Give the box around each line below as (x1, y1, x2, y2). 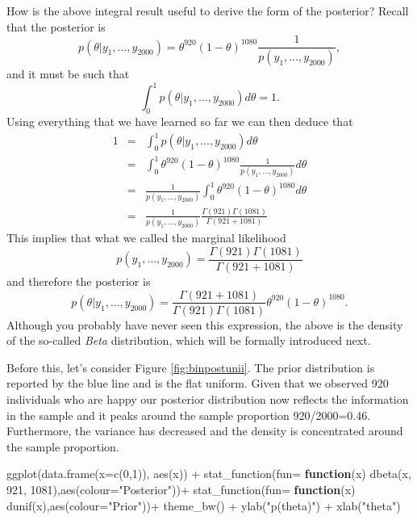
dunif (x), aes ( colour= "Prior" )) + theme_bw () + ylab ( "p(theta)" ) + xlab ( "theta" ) (6, 497, 401, 514)
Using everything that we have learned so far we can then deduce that (6, 112, 353, 129)
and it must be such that (6, 65, 130, 82)
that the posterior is (6, 18, 106, 35)
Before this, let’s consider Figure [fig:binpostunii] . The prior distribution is (6, 359, 375, 375)
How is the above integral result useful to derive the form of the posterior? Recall (6, 2, 409, 19)
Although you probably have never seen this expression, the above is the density (6, 316, 403, 333)
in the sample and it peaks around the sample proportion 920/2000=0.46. (6, 406, 371, 423)
